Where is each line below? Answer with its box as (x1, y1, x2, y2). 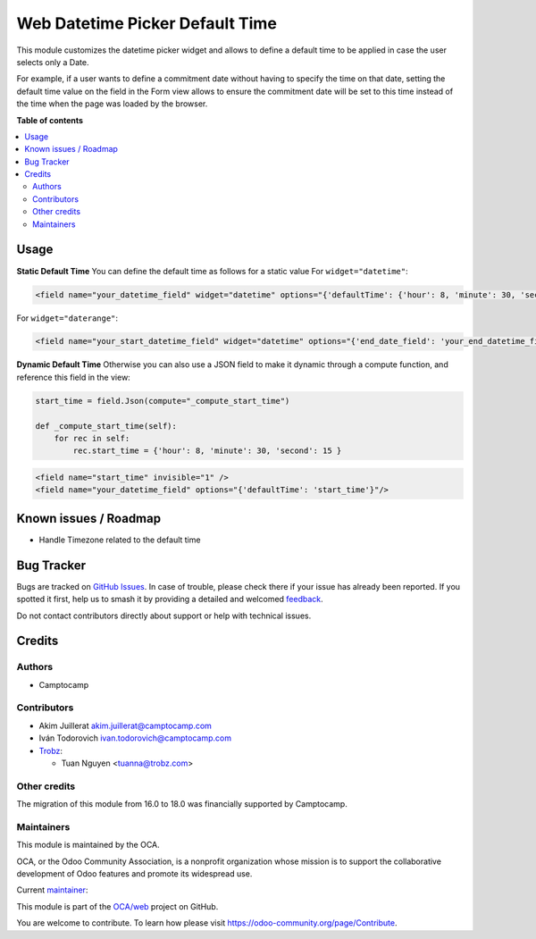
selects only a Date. (16, 56, 89, 67)
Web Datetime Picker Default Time (16, 13, 277, 33)
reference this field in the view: (16, 372, 131, 382)
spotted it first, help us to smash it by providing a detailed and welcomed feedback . (16, 594, 323, 605)
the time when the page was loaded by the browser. (16, 98, 208, 109)
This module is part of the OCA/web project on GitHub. (16, 901, 219, 911)
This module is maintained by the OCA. (16, 840, 160, 851)
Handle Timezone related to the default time (38, 534, 201, 545)
